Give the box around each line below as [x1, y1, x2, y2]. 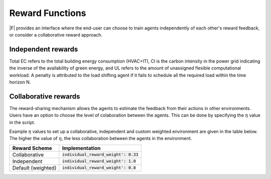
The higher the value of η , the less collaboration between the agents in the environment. [9, 135, 192, 141]
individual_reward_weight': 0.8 [62, 165, 137, 170]
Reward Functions [9, 7, 86, 18]
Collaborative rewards [9, 92, 80, 100]
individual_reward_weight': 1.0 [62, 158, 137, 164]
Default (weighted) [12, 164, 57, 171]
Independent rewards [9, 45, 78, 53]
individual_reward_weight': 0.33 [62, 152, 139, 157]
